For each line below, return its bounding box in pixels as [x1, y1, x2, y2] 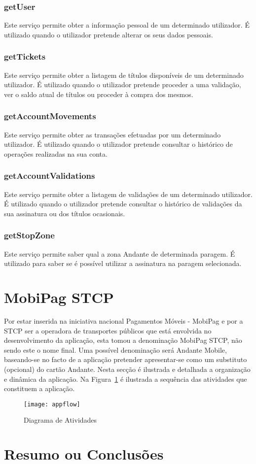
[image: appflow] [24, 400, 80, 408]
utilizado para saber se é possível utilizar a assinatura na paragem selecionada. [4, 258, 242, 268]
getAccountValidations [4, 169, 95, 182]
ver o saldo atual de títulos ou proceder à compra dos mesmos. [4, 89, 193, 99]
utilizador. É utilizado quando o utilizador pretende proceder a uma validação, [4, 79, 241, 90]
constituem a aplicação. [4, 383, 75, 394]
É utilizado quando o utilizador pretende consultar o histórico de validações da [4, 199, 242, 209]
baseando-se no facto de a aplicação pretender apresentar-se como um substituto [4, 354, 247, 365]
